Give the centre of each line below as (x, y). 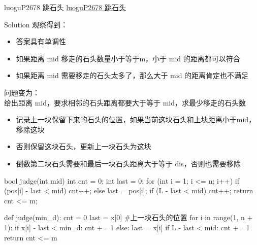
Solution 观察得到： (36, 24)
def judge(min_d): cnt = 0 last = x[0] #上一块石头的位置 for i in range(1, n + (128, 217)
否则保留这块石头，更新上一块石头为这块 (84, 146)
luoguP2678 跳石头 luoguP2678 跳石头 (65, 7)
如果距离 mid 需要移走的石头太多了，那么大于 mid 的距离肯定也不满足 (132, 75)
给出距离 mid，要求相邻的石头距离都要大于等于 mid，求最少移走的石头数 (125, 102)
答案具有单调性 (41, 41)
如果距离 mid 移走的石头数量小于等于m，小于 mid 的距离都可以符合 (128, 58)
